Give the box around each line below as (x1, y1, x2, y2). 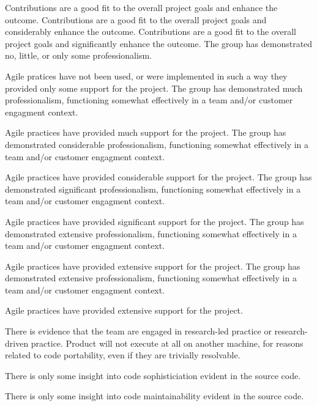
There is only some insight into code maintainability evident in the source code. (5, 389, 304, 402)
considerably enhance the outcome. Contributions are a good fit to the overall (5, 25, 296, 38)
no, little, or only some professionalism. (5, 49, 152, 62)
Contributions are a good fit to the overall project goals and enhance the (5, 1, 278, 13)
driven (5, 336, 29, 349)
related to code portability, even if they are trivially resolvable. (5, 349, 241, 361)
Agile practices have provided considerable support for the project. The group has (5, 171, 312, 183)
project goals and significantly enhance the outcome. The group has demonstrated (5, 37, 313, 50)
